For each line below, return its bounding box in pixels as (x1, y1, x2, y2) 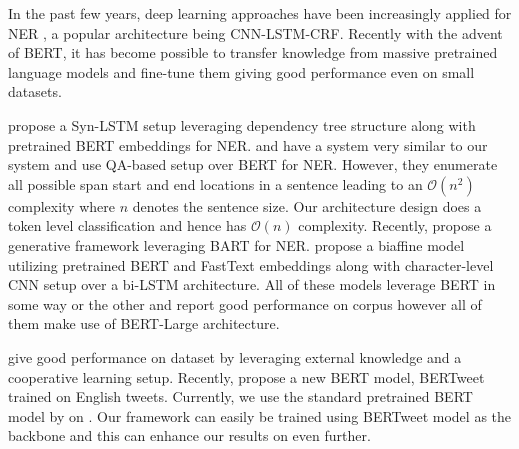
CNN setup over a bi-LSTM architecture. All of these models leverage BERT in (8, 274, 496, 295)
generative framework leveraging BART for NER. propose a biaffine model (8, 234, 465, 255)
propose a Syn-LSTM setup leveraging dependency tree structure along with (8, 114, 476, 135)
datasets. (8, 81, 62, 102)
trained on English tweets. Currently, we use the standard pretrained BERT (8, 386, 473, 407)
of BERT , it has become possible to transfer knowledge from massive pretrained (8, 42, 498, 63)
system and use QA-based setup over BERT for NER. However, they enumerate (8, 154, 498, 175)
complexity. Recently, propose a (298, 215, 492, 236)
